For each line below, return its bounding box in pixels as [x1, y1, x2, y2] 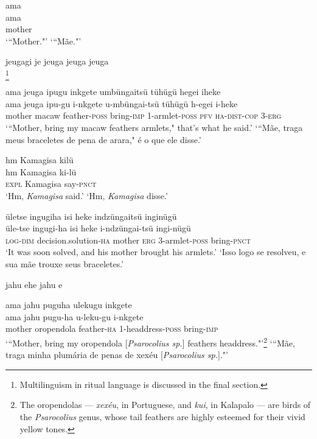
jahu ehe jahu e [5, 278, 63, 290]
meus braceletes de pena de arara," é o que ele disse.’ [5, 133, 201, 146]
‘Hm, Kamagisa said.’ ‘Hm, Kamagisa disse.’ [5, 189, 168, 202]
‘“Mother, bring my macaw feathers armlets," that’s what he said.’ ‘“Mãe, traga [5, 121, 303, 134]
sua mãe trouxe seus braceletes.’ [5, 258, 124, 270]
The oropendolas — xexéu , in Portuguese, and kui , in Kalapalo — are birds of [19, 398, 311, 411]
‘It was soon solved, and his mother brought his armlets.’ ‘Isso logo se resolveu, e [5, 245, 306, 258]
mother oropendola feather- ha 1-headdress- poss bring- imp [5, 322, 218, 335]
